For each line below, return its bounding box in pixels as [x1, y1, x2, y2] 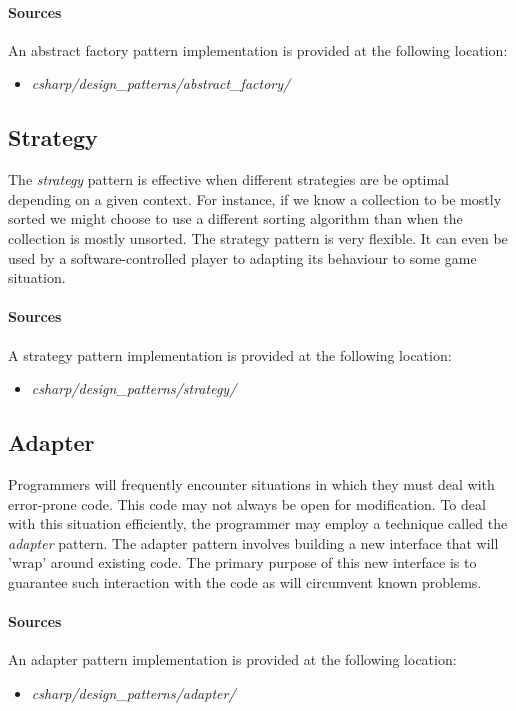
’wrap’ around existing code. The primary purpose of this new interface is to [8, 552, 477, 573]
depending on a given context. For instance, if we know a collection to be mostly [8, 188, 502, 209]
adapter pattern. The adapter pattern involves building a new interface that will [8, 532, 499, 553]
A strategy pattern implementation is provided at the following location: [8, 344, 452, 365]
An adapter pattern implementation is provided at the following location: [8, 649, 457, 670]
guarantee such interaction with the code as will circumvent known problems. [8, 571, 482, 592]
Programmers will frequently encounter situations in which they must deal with [8, 473, 495, 494]
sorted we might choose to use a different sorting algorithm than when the [8, 208, 463, 229]
